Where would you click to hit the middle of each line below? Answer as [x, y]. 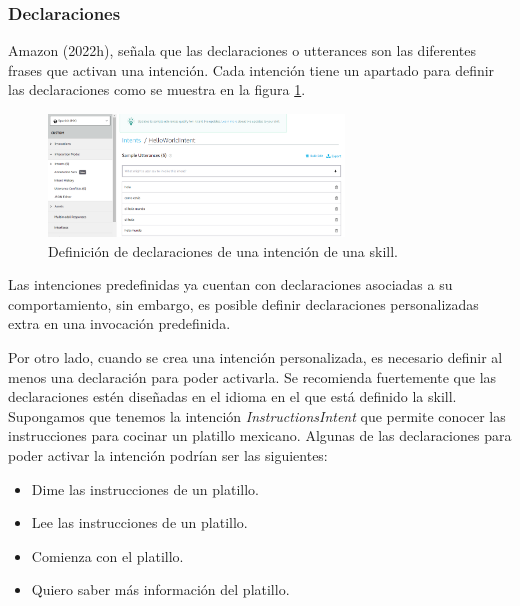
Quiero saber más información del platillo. [160, 589]
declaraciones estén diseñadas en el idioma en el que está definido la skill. [232, 396]
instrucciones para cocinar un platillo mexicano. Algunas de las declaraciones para [260, 435]
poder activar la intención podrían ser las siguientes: [168, 454]
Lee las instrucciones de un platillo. [139, 522]
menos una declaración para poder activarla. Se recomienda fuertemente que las [252, 376]
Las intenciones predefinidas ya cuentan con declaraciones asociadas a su [230, 284]
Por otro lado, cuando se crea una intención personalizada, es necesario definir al [255, 356]
